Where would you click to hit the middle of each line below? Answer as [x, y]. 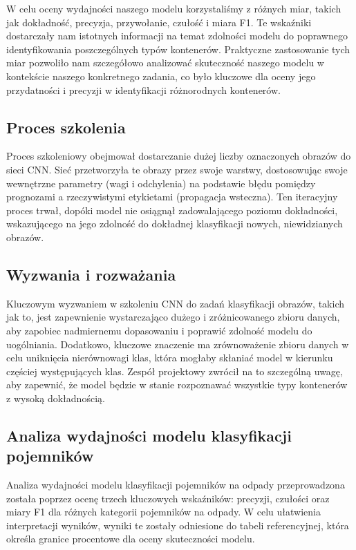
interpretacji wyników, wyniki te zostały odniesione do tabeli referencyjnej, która [178, 525]
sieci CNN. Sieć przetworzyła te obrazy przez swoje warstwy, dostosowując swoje [177, 169]
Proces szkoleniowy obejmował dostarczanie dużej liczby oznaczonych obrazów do [179, 156]
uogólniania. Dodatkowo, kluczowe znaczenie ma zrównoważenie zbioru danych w [178, 344]
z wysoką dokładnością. [56, 398]
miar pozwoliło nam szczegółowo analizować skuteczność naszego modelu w [165, 63]
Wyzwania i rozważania [91, 274]
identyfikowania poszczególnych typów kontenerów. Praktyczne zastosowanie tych [178, 49]
